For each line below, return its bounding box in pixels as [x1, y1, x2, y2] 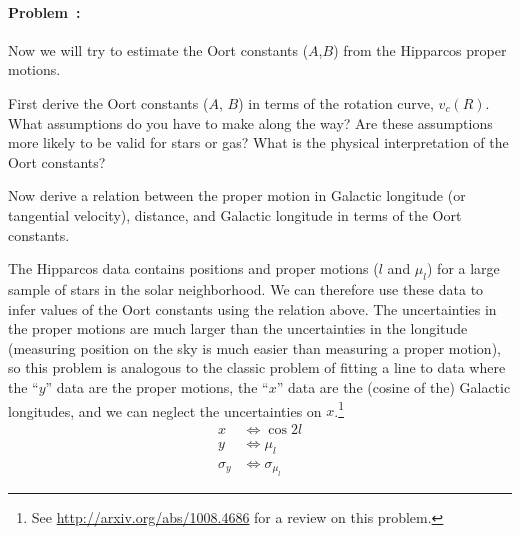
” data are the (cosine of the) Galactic [276, 376, 511, 397]
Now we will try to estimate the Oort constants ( [8, 39, 309, 60]
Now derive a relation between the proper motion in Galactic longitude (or [8, 185, 466, 206]
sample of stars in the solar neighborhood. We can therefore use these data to [8, 278, 484, 299]
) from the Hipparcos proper [333, 39, 507, 60]
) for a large [427, 258, 500, 279]
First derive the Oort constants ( [8, 92, 209, 113]
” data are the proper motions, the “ [45, 376, 269, 397]
